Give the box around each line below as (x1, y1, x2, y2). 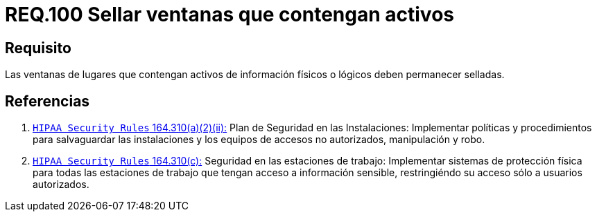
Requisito (5, 39, 71, 57)
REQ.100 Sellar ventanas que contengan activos (5, 3, 455, 26)
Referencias (5, 92, 90, 110)
